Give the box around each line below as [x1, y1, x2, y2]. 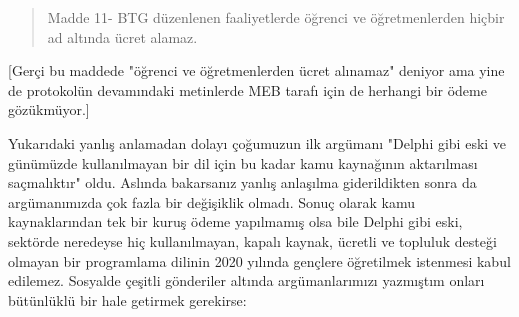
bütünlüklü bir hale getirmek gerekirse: [8, 289, 247, 310]
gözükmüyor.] [8, 99, 90, 120]
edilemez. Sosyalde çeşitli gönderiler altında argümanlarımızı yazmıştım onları [8, 270, 485, 291]
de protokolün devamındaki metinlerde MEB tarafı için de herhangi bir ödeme [8, 79, 487, 100]
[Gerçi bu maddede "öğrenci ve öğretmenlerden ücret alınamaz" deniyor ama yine [8, 60, 505, 81]
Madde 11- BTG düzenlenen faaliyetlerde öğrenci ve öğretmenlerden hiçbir [47, 7, 505, 27]
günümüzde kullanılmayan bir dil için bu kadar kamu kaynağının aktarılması [8, 152, 478, 173]
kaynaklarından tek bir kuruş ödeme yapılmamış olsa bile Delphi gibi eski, [8, 211, 463, 232]
